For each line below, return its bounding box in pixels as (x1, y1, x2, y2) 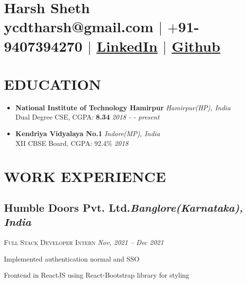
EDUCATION (4, 74, 101, 94)
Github (171, 36, 221, 56)
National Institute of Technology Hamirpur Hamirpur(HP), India (15, 102, 231, 112)
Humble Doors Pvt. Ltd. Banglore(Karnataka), (4, 200, 243, 215)
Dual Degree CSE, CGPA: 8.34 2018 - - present (15, 112, 160, 122)
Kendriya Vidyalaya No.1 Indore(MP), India (15, 128, 160, 139)
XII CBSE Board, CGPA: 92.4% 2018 (15, 138, 129, 148)
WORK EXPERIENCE (4, 166, 166, 186)
